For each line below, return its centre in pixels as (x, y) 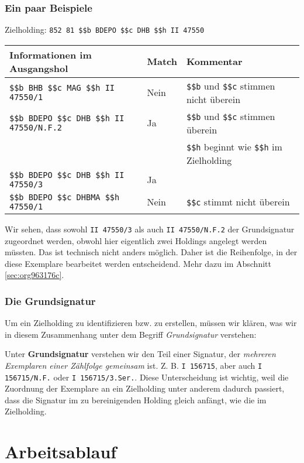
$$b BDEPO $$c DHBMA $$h (65, 197)
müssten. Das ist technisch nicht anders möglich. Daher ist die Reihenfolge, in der (151, 252)
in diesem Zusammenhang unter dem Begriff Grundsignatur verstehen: (131, 334)
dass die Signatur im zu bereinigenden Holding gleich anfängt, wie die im (136, 399)
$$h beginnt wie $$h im (234, 146)
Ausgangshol (39, 68)
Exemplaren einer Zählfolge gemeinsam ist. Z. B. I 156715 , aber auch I (134, 365)
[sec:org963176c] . (34, 275)
